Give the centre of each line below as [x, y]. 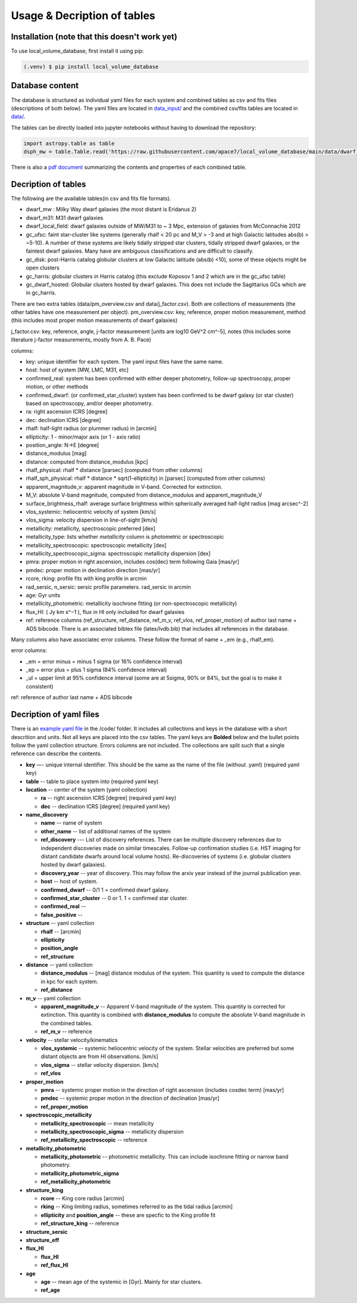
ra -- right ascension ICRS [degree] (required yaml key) [109, 798]
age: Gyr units [43, 595]
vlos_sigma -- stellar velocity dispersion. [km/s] [100, 1065]
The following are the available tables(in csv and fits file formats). [91, 198]
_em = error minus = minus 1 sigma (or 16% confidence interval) [104, 661]
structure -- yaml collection [60, 923]
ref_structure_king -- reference [80, 1223]
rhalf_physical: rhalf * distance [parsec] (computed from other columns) [114, 470]
